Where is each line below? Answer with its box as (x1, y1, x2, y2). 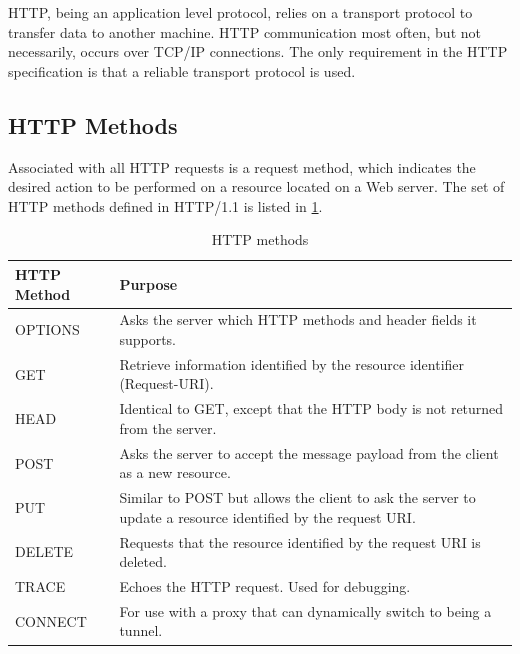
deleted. (119, 551, 167, 572)
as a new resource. (119, 462, 231, 483)
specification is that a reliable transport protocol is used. (8, 60, 356, 81)
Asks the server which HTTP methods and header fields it (119, 309, 477, 330)
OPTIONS (15, 319, 80, 340)
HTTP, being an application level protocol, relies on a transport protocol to (8, 2, 473, 22)
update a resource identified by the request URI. (119, 506, 416, 527)
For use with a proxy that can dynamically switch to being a (119, 600, 492, 621)
